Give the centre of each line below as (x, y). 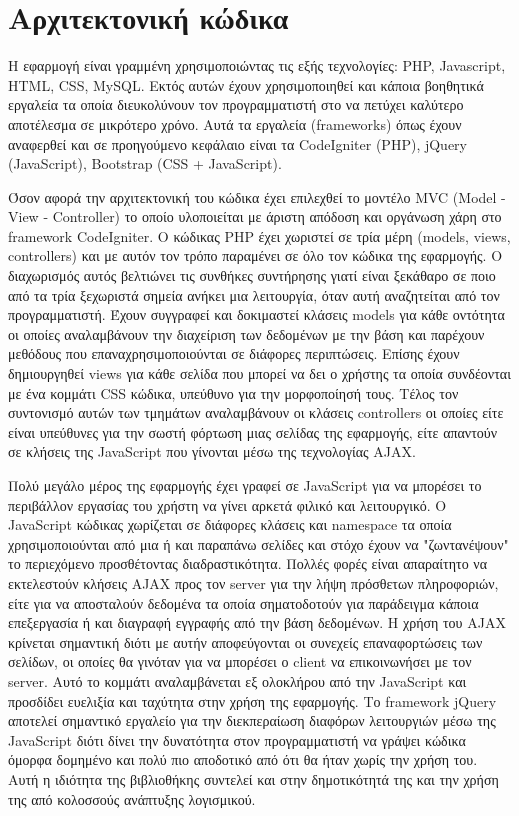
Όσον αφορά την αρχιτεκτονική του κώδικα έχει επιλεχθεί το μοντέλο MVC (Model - (257, 196)
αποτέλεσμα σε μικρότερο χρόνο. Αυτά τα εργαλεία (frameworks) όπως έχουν (235, 123)
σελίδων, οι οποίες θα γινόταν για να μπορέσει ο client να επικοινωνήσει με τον (240, 661)
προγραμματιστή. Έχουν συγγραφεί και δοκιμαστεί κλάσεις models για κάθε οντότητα (256, 314)
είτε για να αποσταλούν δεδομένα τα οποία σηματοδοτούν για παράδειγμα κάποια (243, 602)
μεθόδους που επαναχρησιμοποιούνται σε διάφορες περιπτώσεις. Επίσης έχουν (234, 353)
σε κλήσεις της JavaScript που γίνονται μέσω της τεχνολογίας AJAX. (212, 451)
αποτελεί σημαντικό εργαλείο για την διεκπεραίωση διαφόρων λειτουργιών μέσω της (252, 720)
